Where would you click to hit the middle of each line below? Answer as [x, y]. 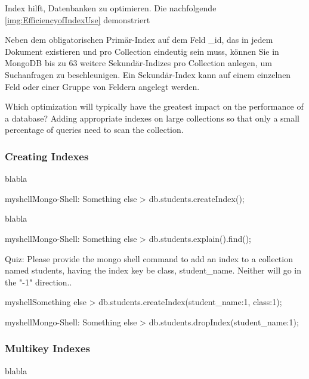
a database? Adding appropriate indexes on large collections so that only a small [152, 118]
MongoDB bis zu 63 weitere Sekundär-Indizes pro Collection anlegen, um [138, 63]
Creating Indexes [47, 156]
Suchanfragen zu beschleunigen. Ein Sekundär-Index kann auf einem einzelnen [148, 74]
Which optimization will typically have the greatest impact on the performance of [154, 106]
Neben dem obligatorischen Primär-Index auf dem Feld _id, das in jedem [139, 40]
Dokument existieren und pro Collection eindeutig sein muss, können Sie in [142, 51]
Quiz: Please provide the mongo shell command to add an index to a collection [149, 258]
